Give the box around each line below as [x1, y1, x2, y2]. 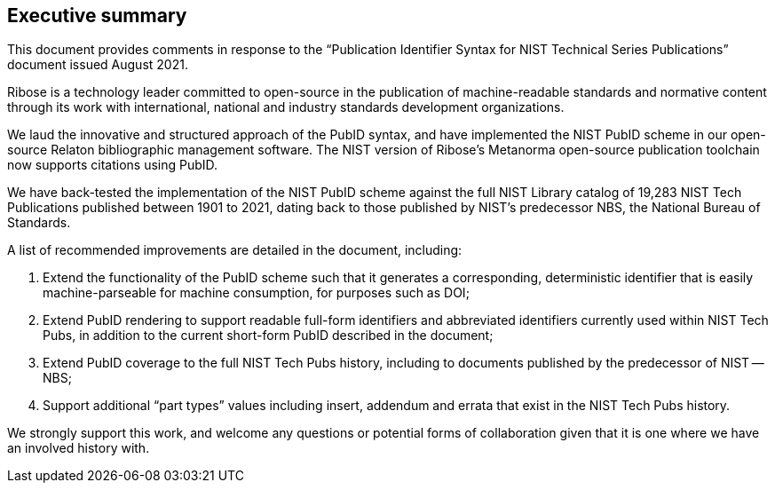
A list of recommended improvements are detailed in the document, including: [7, 242, 463, 258]
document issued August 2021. [7, 57, 188, 73]
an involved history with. [7, 440, 150, 456]
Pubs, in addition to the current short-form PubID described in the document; [43, 328, 494, 344]
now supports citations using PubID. [7, 157, 218, 173]
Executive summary [7, 4, 187, 27]
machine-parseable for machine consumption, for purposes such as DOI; [43, 285, 470, 301]
